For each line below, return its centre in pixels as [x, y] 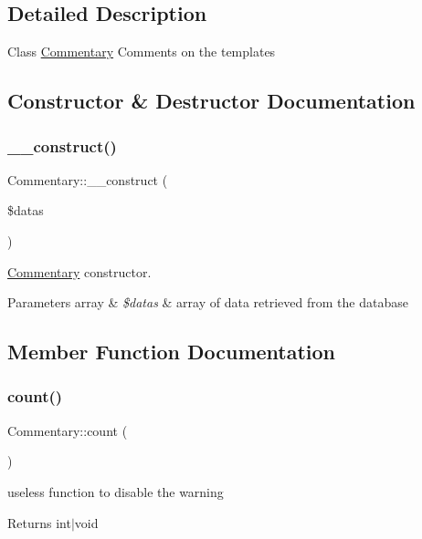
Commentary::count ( [68, 430]
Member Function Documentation [172, 352]
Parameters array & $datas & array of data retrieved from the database [208, 302]
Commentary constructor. [79, 271]
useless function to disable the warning [116, 491]
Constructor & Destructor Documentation [211, 101]
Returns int [39, 522]
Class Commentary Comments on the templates [142, 52]
